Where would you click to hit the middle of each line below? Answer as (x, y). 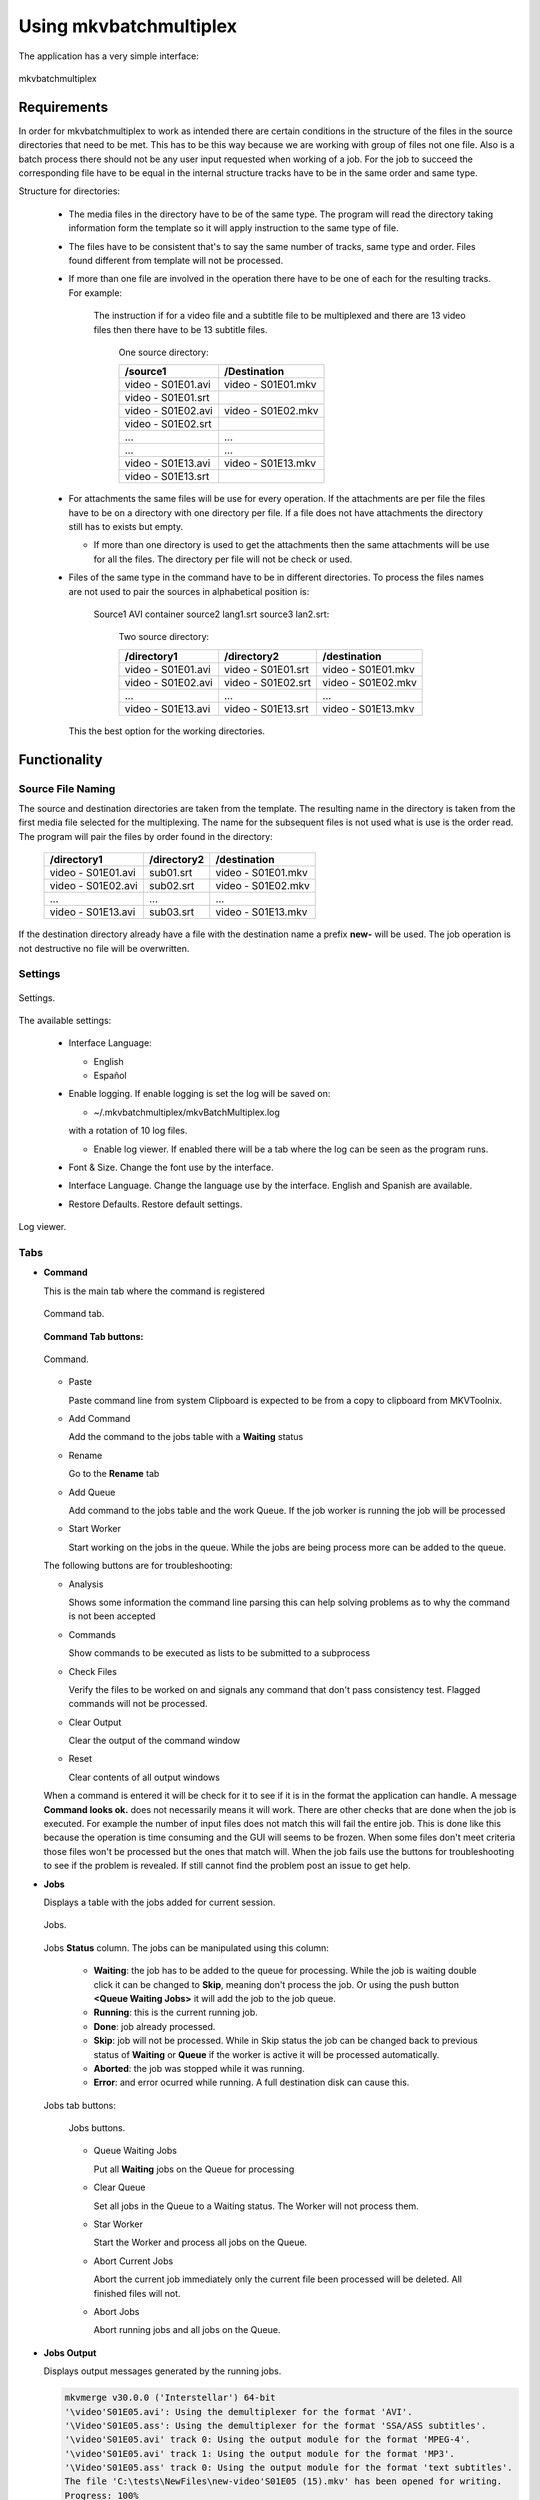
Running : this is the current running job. (176, 2012)
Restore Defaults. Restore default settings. (155, 1204)
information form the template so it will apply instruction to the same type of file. (233, 228)
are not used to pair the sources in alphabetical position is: (189, 591)
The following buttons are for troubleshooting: (138, 1566)
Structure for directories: (69, 191)
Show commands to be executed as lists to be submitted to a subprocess (219, 1653)
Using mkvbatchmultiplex (127, 26)
